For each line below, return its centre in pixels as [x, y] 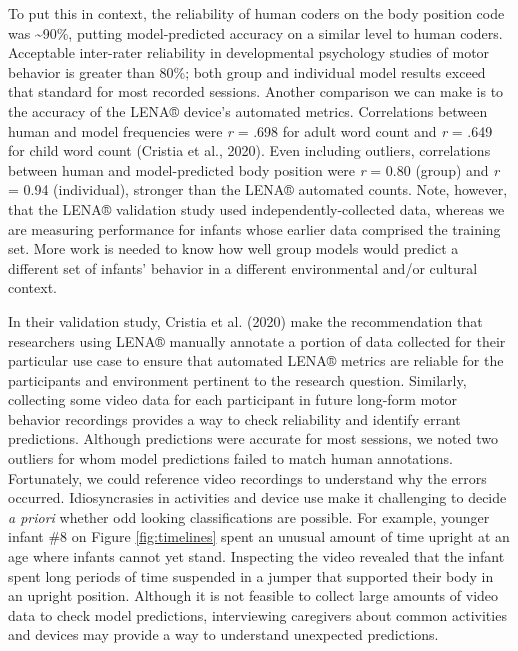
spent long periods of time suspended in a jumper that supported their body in [251, 575]
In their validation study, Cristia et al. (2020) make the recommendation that [245, 320]
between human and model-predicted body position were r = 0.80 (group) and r [254, 169]
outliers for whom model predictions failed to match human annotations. [230, 458]
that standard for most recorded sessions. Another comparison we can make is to [256, 91]
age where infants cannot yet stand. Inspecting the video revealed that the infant [256, 556]
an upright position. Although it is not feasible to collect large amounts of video [253, 595]
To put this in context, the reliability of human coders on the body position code [256, 13]
